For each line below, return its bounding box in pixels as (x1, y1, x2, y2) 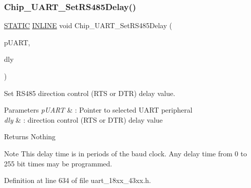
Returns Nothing (4, 131, 56, 142)
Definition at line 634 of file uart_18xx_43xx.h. (4, 175, 151, 185)
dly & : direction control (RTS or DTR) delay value (4, 114, 163, 125)
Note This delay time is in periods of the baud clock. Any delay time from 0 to (4, 148, 247, 158)
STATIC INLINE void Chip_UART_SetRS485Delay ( (4, 20, 172, 31)
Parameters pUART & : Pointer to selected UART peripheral (4, 105, 193, 115)
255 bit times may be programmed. (4, 158, 112, 168)
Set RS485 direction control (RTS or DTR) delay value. (4, 87, 175, 98)
